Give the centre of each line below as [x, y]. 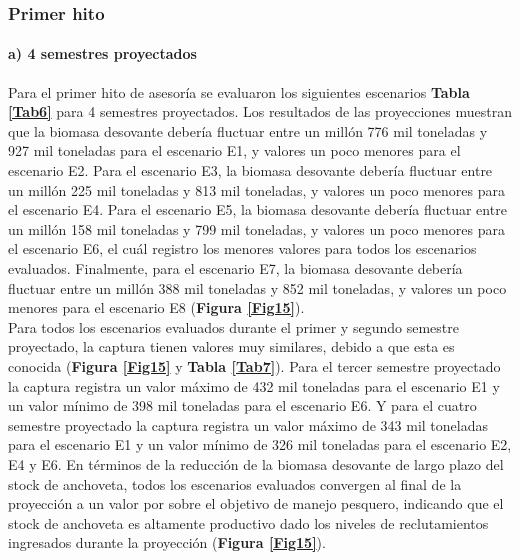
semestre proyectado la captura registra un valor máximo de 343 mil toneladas [248, 424]
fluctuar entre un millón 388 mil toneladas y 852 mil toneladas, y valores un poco [257, 287]
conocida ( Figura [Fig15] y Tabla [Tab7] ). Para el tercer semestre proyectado [254, 365]
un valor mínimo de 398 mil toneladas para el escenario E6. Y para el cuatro [242, 405]
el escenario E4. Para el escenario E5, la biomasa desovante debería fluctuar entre [257, 209]
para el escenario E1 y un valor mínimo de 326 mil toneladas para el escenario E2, [260, 444]
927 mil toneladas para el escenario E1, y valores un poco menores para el [234, 150]
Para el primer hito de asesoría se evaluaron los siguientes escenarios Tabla [239, 91]
